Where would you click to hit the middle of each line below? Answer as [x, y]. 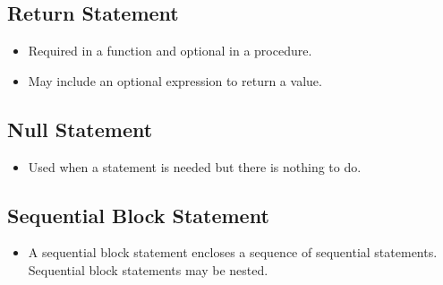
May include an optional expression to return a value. [175, 80]
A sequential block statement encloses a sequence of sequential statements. [233, 252]
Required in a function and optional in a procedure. [170, 51]
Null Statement [80, 129]
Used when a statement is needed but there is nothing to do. [195, 166]
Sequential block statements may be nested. [148, 269]
